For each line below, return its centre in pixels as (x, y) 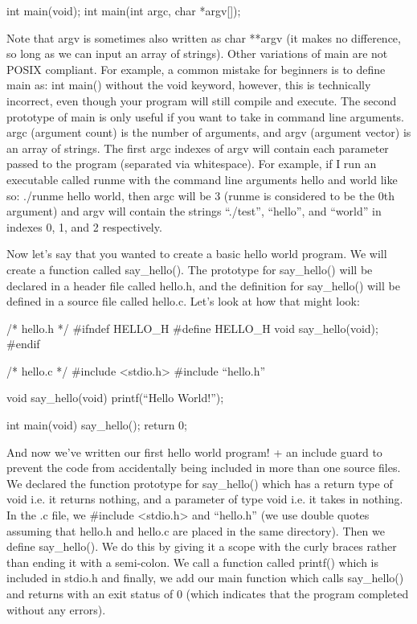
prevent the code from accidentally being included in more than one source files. (204, 468)
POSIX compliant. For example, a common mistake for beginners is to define (196, 69)
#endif (23, 344)
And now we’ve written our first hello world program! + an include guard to (194, 452)
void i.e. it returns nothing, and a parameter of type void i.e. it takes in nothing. (205, 499)
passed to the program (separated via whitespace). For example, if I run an (192, 164)
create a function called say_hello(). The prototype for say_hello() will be (190, 269)
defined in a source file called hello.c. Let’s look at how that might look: (183, 301)
